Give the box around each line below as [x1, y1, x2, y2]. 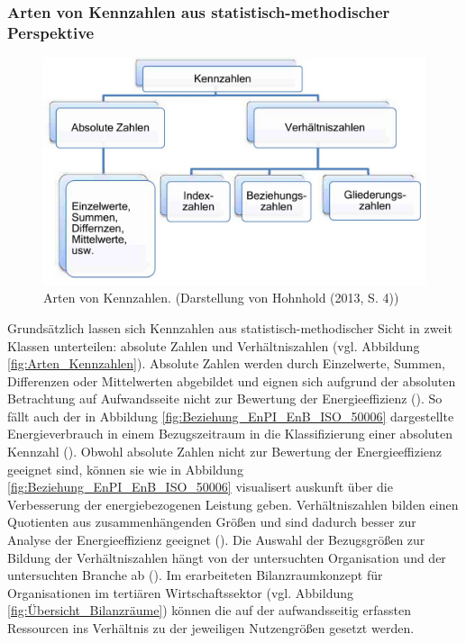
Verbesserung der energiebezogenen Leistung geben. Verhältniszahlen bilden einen [7, 494, 459, 513]
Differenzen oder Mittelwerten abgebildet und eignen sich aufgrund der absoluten [7, 371, 456, 390]
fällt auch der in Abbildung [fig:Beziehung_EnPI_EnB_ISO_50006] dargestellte [7, 406, 454, 425]
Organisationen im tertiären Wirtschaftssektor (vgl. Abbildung [7, 583, 354, 602]
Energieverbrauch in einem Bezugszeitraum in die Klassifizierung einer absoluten [7, 424, 453, 443]
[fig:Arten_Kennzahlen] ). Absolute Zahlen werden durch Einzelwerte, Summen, [7, 354, 445, 373]
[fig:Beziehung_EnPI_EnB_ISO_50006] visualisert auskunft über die [7, 477, 393, 496]
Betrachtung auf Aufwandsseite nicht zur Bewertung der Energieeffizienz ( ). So [7, 389, 443, 408]
